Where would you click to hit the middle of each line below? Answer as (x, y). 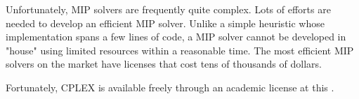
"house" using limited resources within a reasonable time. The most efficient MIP (180, 50)
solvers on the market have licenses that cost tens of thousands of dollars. (164, 64)
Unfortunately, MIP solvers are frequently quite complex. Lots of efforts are (168, 9)
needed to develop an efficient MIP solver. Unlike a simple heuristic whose (165, 23)
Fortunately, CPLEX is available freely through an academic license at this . (170, 87)
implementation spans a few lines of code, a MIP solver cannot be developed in (176, 37)
